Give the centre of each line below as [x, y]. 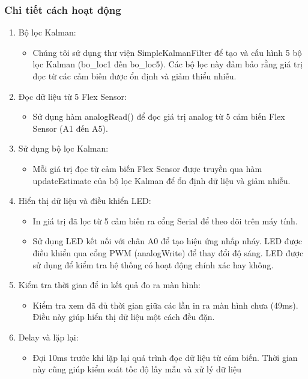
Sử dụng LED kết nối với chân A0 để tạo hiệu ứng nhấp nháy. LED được [168, 241]
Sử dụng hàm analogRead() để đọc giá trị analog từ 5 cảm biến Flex [159, 116]
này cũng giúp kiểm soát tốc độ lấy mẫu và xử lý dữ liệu [137, 369]
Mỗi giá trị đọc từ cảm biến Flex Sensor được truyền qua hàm [147, 168]
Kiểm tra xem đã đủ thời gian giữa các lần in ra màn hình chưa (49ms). [165, 305]
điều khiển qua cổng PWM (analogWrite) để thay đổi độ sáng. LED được [168, 252]
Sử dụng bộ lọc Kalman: [63, 148]
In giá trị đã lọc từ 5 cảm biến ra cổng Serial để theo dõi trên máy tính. [165, 220]
